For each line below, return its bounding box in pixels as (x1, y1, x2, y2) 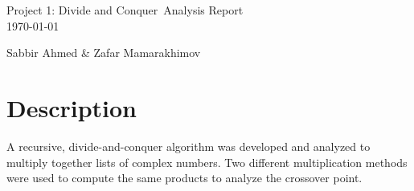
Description (6, 91, 137, 124)
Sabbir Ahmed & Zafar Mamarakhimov (6, 44, 201, 61)
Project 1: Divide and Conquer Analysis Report (6, 2, 244, 18)
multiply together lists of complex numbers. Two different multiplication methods (6, 153, 408, 170)
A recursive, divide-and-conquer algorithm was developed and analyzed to (6, 137, 371, 154)
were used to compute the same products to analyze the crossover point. (6, 169, 363, 186)
